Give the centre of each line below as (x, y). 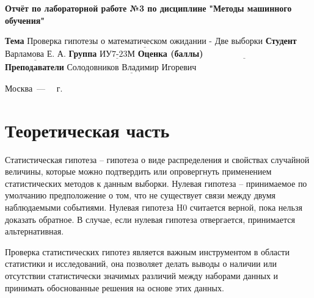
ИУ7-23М (117, 55)
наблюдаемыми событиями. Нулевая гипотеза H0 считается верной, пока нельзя (154, 207)
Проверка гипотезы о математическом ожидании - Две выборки (145, 42)
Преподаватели (35, 66)
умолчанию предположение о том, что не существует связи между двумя (141, 195)
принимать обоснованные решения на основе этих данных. (115, 287)
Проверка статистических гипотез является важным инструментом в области (147, 251)
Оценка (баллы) (170, 53)
